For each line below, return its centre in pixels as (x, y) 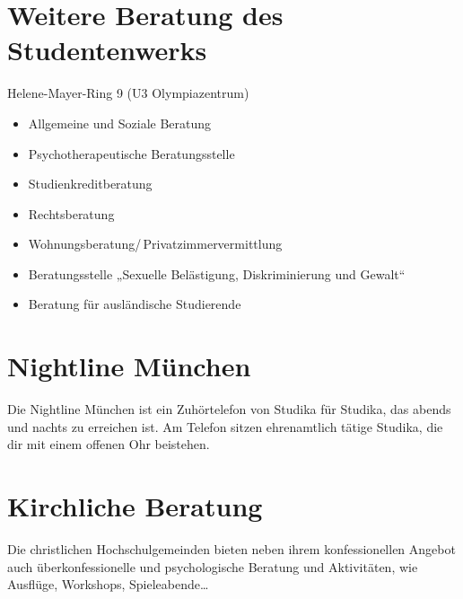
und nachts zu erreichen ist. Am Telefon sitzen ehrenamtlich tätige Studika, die (225, 426)
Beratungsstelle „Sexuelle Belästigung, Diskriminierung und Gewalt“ (217, 273)
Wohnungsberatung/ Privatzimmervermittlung (155, 244)
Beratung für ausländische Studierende (135, 304)
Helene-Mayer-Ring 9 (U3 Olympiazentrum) (128, 93)
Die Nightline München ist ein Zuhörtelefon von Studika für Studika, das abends (229, 409)
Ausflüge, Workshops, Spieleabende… (108, 584)
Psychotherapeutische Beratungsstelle (131, 153)
